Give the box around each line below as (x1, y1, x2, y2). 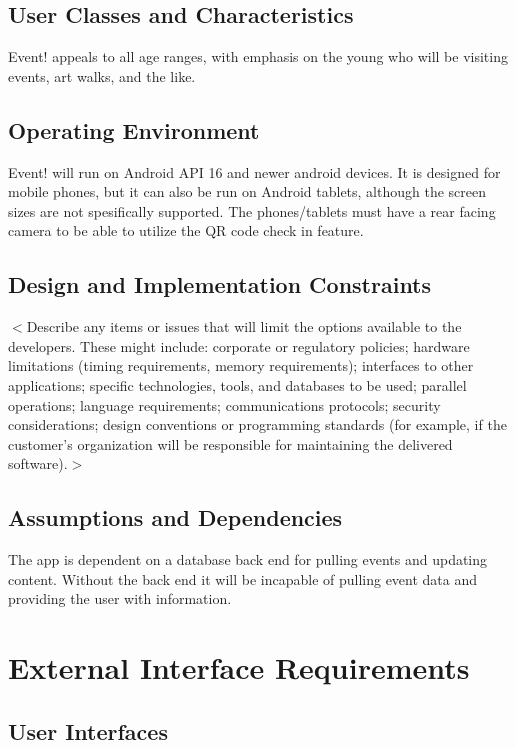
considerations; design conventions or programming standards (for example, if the (8, 414, 507, 435)
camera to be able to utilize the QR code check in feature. (8, 220, 364, 241)
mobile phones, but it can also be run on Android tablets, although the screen (8, 181, 487, 202)
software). (8, 453, 68, 474)
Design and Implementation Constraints (8, 269, 432, 300)
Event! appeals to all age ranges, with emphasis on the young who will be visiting (8, 46, 508, 67)
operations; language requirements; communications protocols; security (8, 394, 441, 415)
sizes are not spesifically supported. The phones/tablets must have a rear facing (8, 200, 496, 221)
